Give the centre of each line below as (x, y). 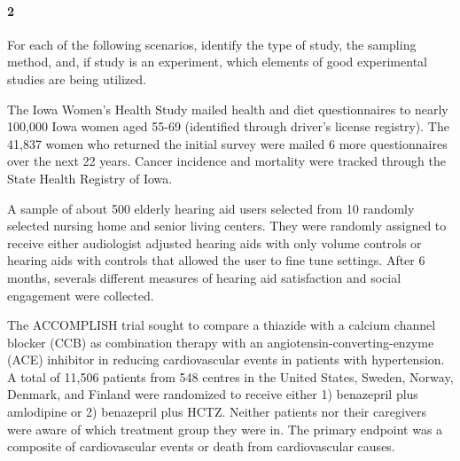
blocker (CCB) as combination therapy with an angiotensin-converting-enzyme (221, 342)
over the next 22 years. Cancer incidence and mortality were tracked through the (226, 161)
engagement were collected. (81, 295)
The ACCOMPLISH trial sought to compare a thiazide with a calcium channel (222, 325)
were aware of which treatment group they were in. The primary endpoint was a (225, 429)
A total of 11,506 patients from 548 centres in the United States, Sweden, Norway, (230, 376)
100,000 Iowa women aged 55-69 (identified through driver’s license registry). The (228, 126)
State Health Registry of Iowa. (90, 178)
